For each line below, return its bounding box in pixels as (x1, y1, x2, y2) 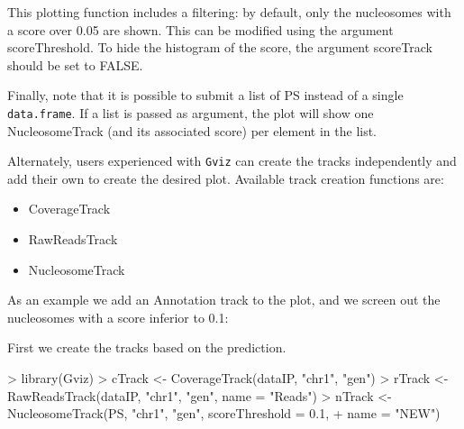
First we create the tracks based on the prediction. (7, 338, 287, 357)
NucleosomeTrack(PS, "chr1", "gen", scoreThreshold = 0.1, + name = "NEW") (7, 404, 441, 423)
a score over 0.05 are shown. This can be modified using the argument (7, 20, 394, 39)
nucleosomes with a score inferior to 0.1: (7, 307, 229, 326)
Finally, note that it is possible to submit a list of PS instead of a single (7, 86, 404, 105)
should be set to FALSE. (7, 55, 143, 74)
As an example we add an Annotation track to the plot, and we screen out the (7, 290, 441, 309)
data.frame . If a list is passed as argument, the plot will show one (7, 103, 374, 122)
